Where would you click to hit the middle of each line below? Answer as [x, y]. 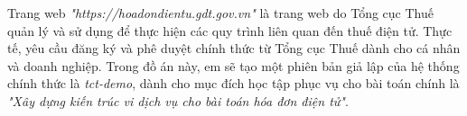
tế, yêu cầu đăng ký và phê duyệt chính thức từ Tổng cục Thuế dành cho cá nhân [234, 48]
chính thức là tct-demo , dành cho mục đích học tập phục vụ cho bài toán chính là [233, 83]
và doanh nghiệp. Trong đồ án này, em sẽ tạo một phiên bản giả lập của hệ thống [233, 65]
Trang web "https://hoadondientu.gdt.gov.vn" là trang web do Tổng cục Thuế [220, 13]
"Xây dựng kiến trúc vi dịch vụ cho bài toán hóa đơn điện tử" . [178, 100]
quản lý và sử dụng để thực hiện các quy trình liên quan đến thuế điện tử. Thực [230, 30]
